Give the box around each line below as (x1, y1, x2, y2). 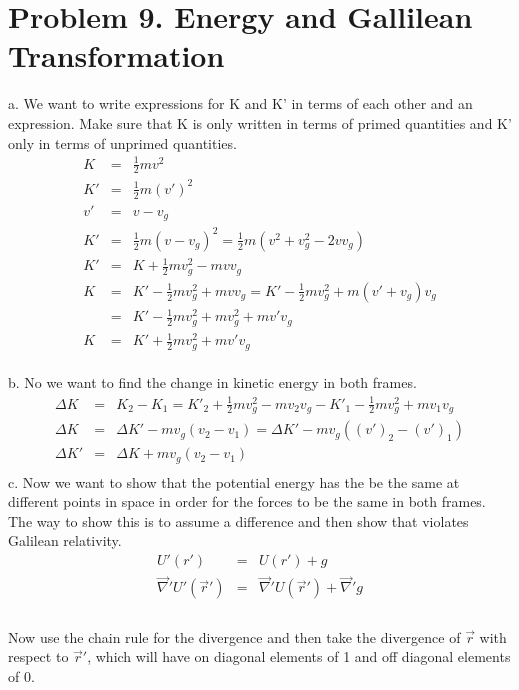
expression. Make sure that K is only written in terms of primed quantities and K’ (8, 112, 512, 133)
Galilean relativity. (8, 530, 122, 551)
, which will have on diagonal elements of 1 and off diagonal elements (87, 646, 511, 667)
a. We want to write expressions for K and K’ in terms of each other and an (8, 93, 473, 114)
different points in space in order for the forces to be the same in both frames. (8, 491, 486, 512)
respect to (8, 646, 69, 667)
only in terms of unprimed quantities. (8, 132, 237, 153)
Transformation (8, 35, 225, 76)
